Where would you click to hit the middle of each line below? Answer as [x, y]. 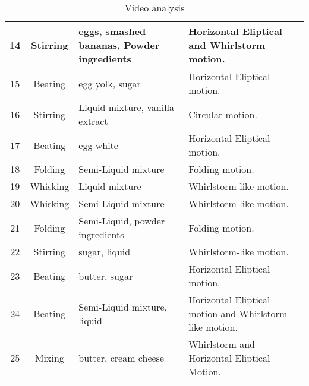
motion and [212, 313]
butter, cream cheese [121, 358]
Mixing [49, 358]
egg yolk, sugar [110, 83]
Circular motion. [223, 114]
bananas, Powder [119, 45]
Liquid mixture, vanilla [127, 107]
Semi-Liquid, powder [122, 221]
